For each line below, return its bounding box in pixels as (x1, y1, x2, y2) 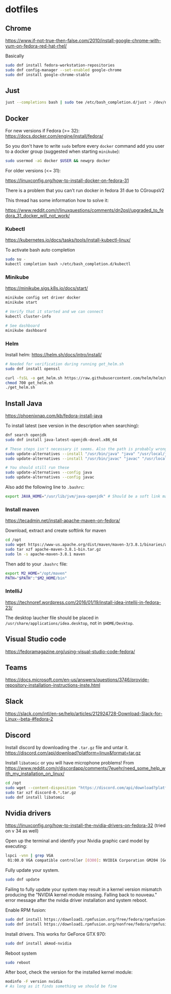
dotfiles (5, 4, 39, 15)
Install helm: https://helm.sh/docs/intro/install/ (5, 351, 102, 357)
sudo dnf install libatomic (5, 795, 65, 800)
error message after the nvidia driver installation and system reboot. (5, 897, 148, 903)
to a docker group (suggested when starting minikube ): (5, 148, 121, 154)
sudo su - (5, 257, 26, 262)
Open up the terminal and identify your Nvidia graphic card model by (5, 838, 150, 844)
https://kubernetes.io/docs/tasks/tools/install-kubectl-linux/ (5, 237, 131, 243)
